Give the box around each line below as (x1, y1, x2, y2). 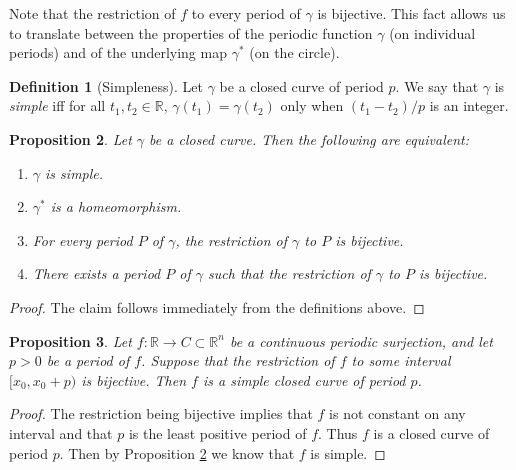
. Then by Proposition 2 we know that (59, 442, 295, 463)
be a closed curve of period (219, 75, 384, 96)
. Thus (318, 422, 358, 443)
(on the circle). (249, 42, 340, 63)
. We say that (395, 75, 479, 96)
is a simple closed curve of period (202, 369, 406, 390)
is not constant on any (329, 403, 466, 424)
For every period (32, 229, 133, 250)
